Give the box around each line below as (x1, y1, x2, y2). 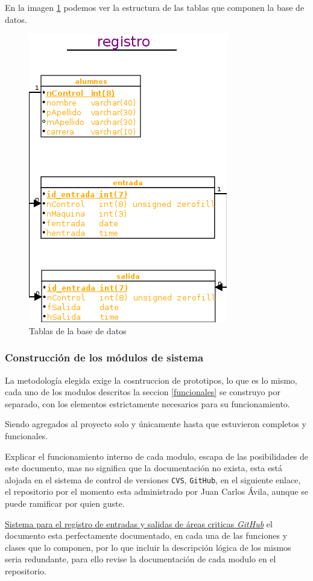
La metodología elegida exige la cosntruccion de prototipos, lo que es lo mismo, (5, 373, 297, 386)
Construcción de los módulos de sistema (5, 350, 204, 365)
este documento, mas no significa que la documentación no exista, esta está (5, 462, 283, 474)
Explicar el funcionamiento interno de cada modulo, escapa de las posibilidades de (5, 449, 309, 462)
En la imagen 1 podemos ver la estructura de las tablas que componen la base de (5, 1, 305, 13)
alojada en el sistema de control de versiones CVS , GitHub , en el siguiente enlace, (5, 473, 301, 486)
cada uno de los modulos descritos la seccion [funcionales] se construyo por (5, 386, 280, 398)
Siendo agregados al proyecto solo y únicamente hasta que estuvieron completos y (5, 417, 306, 430)
